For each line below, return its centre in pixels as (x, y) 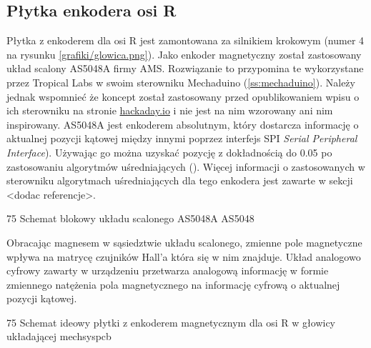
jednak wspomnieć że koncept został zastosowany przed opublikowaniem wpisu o (183, 96)
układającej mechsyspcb (59, 336)
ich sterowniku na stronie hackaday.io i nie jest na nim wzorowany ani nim (170, 110)
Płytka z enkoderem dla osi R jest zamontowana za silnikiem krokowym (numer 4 (185, 40)
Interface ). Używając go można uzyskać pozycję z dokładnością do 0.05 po (169, 152)
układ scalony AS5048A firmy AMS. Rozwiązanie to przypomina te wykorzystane (185, 68)
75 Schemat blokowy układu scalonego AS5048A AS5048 (130, 218)
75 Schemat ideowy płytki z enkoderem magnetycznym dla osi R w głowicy (171, 322)
